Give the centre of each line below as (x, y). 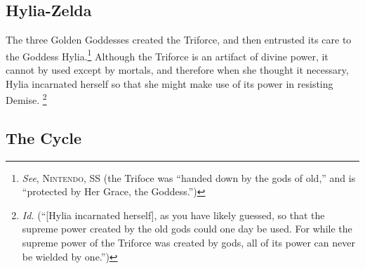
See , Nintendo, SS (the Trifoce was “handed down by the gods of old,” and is (189, 177)
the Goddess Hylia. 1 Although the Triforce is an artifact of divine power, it (167, 55)
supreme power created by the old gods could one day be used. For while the (187, 229)
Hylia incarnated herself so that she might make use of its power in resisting (170, 83)
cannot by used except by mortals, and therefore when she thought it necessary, (177, 70)
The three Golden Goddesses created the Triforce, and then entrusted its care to (179, 40)
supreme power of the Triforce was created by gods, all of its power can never (188, 243)
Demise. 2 (26, 99)
